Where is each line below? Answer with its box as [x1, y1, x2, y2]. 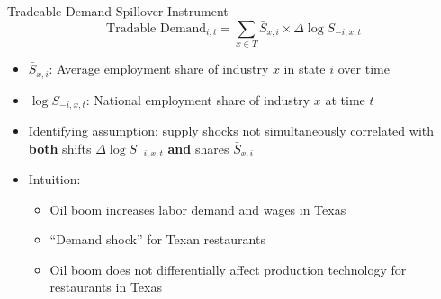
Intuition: [28, 170, 81, 189]
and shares [167, 138, 229, 157]
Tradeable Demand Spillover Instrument [7, 2, 229, 20]
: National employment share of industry [85, 90, 310, 109]
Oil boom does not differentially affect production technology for [49, 259, 407, 278]
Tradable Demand [106, 22, 207, 35]
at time [325, 90, 365, 109]
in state [283, 59, 326, 78]
